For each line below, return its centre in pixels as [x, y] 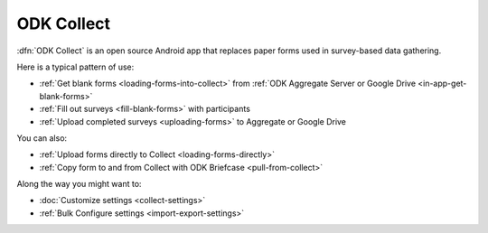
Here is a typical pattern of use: [75, 67]
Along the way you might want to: [79, 184]
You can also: [42, 138]
